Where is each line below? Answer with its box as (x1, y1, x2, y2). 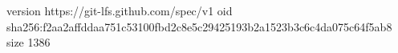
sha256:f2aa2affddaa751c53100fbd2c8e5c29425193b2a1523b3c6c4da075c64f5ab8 (6, 18, 392, 35)
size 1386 (6, 34, 51, 51)
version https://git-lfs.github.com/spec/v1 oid (6, 2, 233, 18)
